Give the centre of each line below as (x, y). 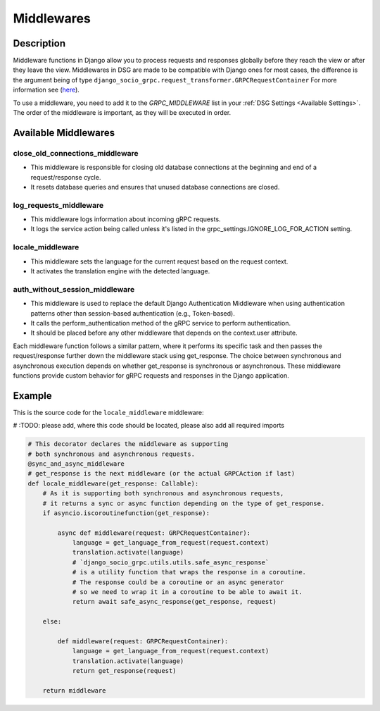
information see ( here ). (46, 90)
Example (32, 396)
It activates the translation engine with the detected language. (120, 271)
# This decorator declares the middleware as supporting (128, 444)
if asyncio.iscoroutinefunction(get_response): (126, 513)
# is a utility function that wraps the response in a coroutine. (189, 572)
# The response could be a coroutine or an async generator (178, 582)
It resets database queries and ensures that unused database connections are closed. (155, 187)
